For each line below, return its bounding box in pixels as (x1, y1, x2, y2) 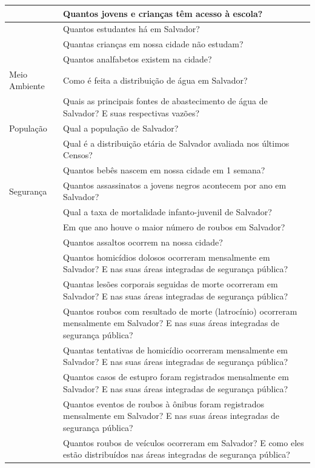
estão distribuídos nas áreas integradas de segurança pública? (63, 448, 290, 461)
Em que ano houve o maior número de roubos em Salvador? (63, 221, 285, 233)
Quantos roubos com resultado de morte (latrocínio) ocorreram (63, 304, 297, 317)
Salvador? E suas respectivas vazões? (63, 106, 200, 119)
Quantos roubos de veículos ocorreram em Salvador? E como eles (63, 436, 304, 449)
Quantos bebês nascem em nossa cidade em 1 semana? (63, 164, 265, 176)
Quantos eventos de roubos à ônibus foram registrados (63, 397, 265, 410)
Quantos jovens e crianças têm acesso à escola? (63, 7, 263, 19)
